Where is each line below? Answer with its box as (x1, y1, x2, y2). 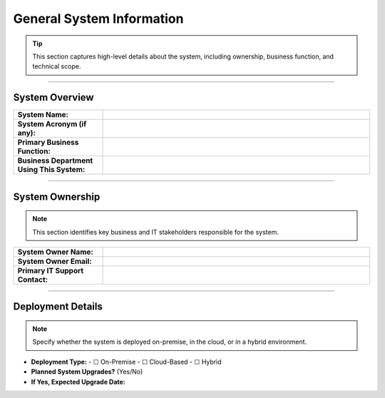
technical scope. (32, 62, 81, 71)
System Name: (17, 110, 69, 120)
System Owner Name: (17, 247, 94, 257)
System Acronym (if (17, 119, 87, 129)
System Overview (13, 91, 94, 103)
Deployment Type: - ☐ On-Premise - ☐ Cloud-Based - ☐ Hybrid (31, 357, 222, 366)
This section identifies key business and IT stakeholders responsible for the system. (32, 228, 279, 236)
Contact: (17, 275, 48, 285)
